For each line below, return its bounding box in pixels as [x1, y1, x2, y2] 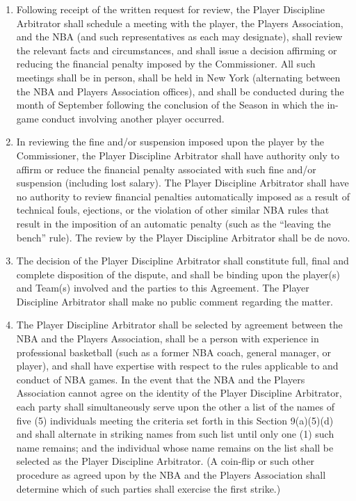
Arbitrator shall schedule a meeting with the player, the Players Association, [16, 15, 343, 30]
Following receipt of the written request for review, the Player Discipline [16, 2, 325, 16]
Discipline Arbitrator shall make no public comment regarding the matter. [16, 294, 334, 308]
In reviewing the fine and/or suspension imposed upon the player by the [16, 134, 325, 149]
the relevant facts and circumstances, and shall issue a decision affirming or [16, 42, 337, 57]
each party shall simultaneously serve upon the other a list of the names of [16, 399, 334, 414]
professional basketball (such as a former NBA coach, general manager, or [16, 344, 332, 359]
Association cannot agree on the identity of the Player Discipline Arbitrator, [16, 385, 342, 400]
